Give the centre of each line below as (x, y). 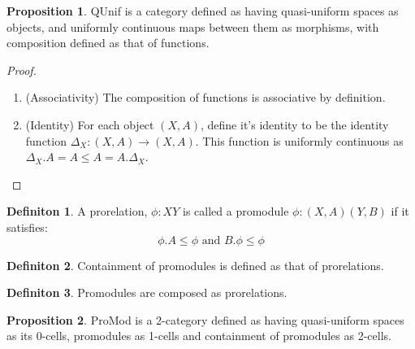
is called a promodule (236, 211)
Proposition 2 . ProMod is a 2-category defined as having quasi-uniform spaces (205, 319)
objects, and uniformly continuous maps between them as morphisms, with (193, 26)
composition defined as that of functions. (108, 43)
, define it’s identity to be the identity (295, 124)
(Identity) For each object (90, 124)
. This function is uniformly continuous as (299, 140)
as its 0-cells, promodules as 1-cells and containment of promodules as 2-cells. (199, 336)
